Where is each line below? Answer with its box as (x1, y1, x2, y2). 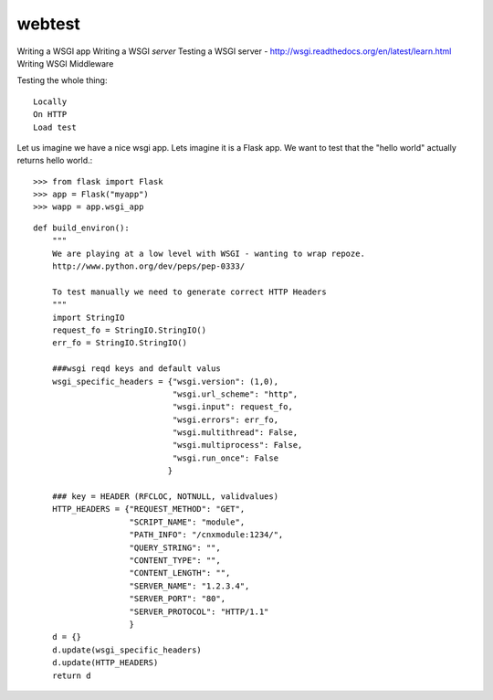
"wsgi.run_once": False (172, 452, 278, 463)
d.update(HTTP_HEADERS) (51, 658, 159, 668)
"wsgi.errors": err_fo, (172, 414, 278, 425)
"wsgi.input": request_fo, (172, 402, 294, 412)
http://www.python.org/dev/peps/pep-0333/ (51, 261, 246, 271)
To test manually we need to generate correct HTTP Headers (51, 286, 328, 297)
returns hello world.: (16, 155, 93, 166)
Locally (33, 96, 68, 107)
